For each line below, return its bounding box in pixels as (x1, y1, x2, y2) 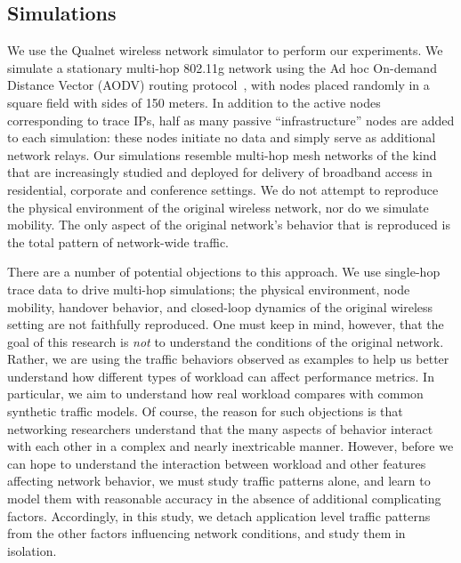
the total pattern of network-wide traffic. (7, 232, 230, 251)
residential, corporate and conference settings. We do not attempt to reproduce (7, 180, 439, 198)
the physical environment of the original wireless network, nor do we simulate (7, 197, 429, 216)
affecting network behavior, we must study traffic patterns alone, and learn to (7, 471, 431, 490)
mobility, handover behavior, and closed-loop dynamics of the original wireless (7, 297, 433, 316)
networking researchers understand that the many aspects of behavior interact (7, 419, 433, 438)
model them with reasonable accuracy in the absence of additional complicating (7, 489, 441, 508)
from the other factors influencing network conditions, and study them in (7, 524, 406, 543)
